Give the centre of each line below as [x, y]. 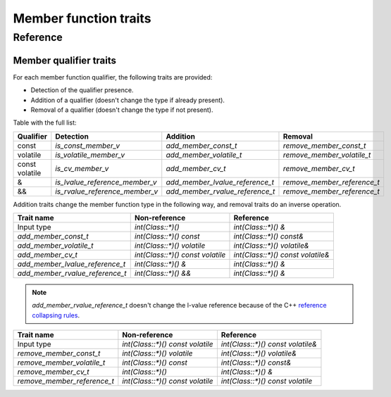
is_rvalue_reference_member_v [107, 191]
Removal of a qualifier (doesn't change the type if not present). [122, 110]
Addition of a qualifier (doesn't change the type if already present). [128, 100]
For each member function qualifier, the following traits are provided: [113, 77]
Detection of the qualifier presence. [82, 90]
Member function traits [82, 18]
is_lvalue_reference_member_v [106, 182]
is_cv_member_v [82, 168]
